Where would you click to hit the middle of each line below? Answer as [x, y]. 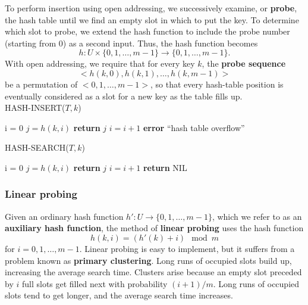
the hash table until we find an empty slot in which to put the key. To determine [152, 19]
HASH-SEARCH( [37, 147]
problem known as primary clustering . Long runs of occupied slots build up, [148, 260]
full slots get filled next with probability [95, 283]
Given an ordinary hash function [64, 216]
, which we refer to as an [257, 216]
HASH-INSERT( [35, 108]
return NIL [165, 167]
